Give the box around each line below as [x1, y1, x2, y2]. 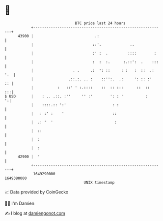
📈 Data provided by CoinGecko [4, 189, 69, 195]
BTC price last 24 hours [75, 21, 126, 26]
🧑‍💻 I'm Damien [4, 200, 35, 206]
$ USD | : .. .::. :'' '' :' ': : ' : [4, 94, 148, 99]
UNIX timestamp [83, 180, 115, 185]
